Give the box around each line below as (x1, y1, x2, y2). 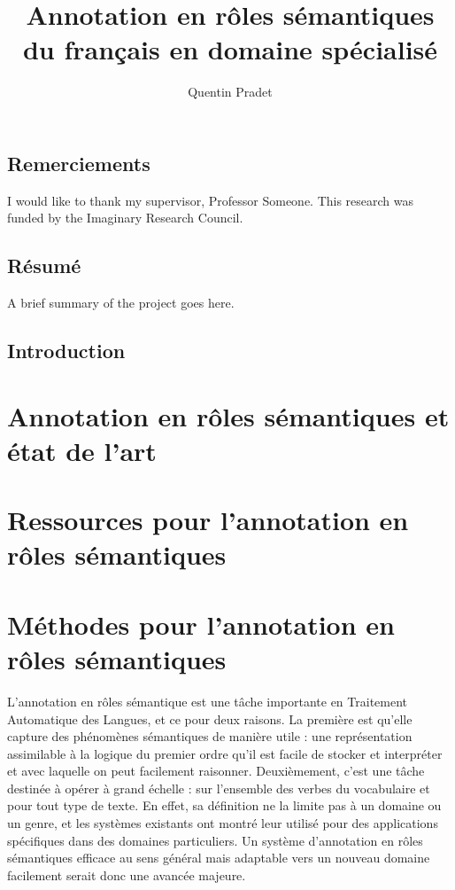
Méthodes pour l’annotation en (7, 605, 395, 642)
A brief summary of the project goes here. (7, 293, 235, 312)
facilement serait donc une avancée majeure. (7, 865, 246, 884)
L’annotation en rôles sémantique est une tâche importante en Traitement (7, 691, 408, 710)
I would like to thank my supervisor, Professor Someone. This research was (7, 191, 414, 209)
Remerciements (7, 149, 150, 176)
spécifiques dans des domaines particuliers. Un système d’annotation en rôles (7, 831, 423, 849)
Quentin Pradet (188, 82, 273, 101)
